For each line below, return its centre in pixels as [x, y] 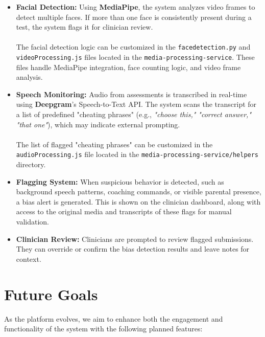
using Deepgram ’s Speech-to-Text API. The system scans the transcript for [136, 104]
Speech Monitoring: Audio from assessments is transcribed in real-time [131, 94]
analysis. [29, 77]
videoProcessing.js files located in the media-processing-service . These [135, 57]
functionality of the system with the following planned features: [103, 329]
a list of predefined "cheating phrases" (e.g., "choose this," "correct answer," [134, 114]
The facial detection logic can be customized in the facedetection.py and [133, 47]
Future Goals [51, 294]
